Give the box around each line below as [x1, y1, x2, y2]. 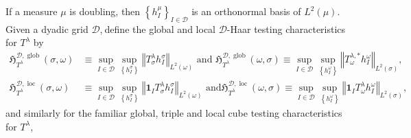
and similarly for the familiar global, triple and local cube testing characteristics [5, 106, 342, 120]
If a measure [5, 4, 58, 18]
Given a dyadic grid [5, 21, 89, 36]
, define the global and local [99, 21, 215, 36]
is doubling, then [69, 4, 141, 18]
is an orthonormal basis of [191, 4, 301, 18]
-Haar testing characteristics [226, 21, 346, 36]
